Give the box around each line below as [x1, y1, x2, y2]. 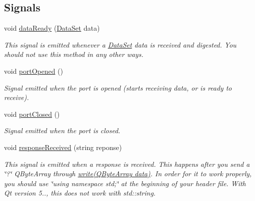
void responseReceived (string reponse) [4, 142, 122, 152]
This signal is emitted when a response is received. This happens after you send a [4, 158, 250, 169]
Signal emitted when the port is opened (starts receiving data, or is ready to [4, 82, 232, 93]
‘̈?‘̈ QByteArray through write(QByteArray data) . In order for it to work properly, [4, 168, 252, 179]
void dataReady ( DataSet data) [4, 23, 100, 33]
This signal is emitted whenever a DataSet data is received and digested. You [4, 39, 237, 50]
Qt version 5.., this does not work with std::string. [4, 188, 156, 198]
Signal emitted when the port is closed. [4, 125, 120, 136]
